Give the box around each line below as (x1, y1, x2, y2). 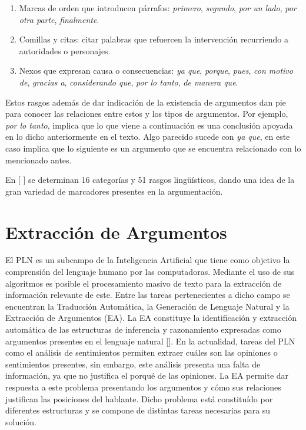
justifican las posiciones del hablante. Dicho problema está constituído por (5, 392, 273, 405)
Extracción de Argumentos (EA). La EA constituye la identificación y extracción (5, 311, 297, 324)
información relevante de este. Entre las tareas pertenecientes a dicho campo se (5, 288, 290, 301)
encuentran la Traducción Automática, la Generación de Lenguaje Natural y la (5, 300, 290, 312)
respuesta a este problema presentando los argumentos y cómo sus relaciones (5, 380, 281, 393)
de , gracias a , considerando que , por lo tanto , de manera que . (19, 76, 238, 88)
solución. (5, 415, 36, 428)
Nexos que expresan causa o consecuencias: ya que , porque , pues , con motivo (19, 64, 293, 77)
